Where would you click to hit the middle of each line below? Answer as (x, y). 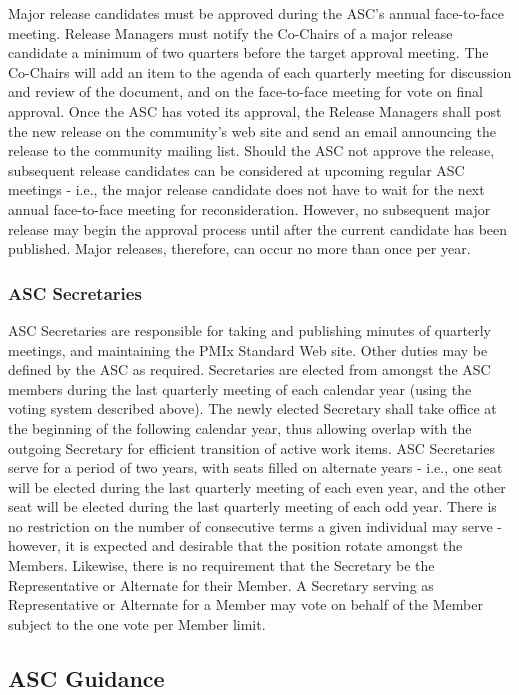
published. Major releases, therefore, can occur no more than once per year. (239, 248)
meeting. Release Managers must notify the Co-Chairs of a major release (230, 32)
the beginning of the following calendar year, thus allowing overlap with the (240, 427)
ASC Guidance (86, 677)
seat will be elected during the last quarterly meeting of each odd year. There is (252, 506)
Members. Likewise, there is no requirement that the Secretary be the (221, 565)
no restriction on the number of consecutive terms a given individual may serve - (255, 525)
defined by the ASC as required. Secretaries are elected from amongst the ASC (249, 369)
